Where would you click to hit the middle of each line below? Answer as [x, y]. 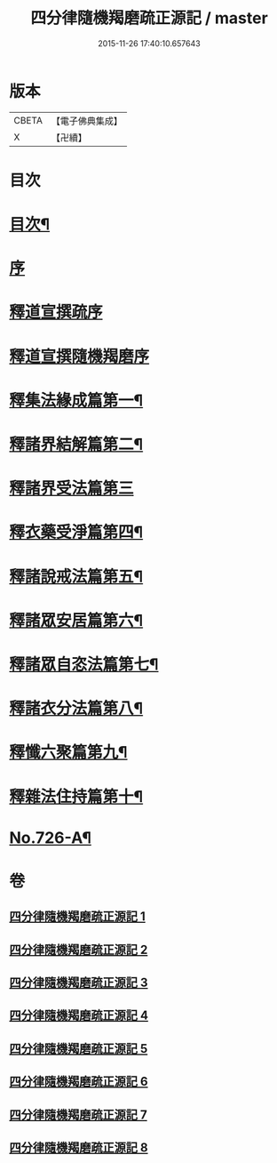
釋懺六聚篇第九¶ [68, 753]
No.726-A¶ [50, 838]
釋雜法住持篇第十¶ [76, 796]
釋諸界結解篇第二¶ [76, 445]
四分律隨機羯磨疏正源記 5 [79, 1049]
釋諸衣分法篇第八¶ [76, 709]
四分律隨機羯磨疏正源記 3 [79, 983]
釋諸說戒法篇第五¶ [76, 577]
